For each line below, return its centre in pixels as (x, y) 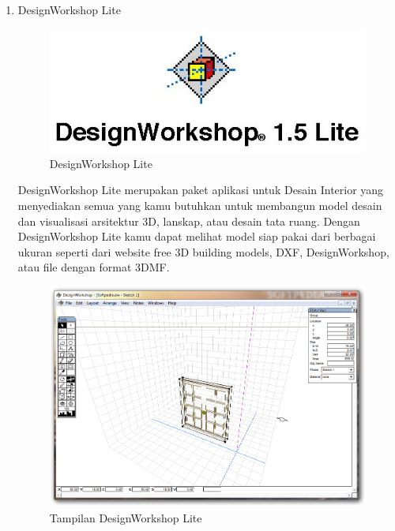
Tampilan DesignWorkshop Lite (126, 518)
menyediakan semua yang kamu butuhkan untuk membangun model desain (200, 205)
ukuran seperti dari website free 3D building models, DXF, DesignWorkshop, (203, 251)
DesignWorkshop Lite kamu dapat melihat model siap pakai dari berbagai (197, 236)
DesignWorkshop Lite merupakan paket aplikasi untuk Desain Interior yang (201, 190)
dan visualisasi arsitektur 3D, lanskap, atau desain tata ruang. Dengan (189, 221)
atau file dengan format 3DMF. (94, 267)
